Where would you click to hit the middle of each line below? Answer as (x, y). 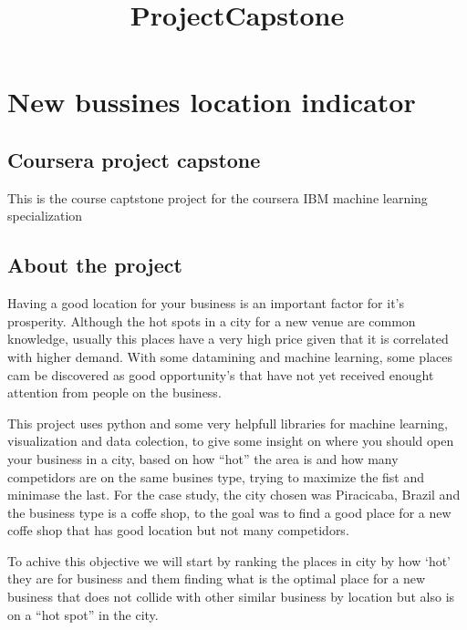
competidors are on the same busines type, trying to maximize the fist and (216, 476)
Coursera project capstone (134, 159)
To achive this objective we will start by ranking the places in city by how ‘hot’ (229, 560)
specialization (45, 216)
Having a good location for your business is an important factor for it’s (206, 303)
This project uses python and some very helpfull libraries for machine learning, (228, 423)
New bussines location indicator (212, 102)
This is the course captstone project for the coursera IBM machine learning (218, 197)
